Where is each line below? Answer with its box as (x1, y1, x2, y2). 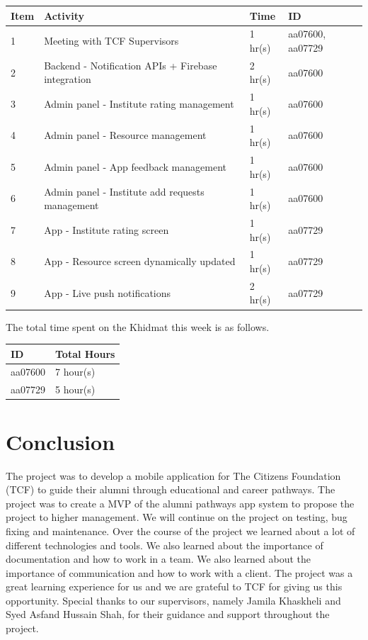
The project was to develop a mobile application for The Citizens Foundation (6, 468, 341, 483)
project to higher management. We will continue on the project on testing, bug (6, 510, 347, 524)
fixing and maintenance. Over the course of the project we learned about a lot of (6, 523, 355, 538)
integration (44, 72, 91, 86)
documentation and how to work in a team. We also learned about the (6, 551, 311, 566)
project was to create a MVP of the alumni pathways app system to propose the (6, 495, 355, 510)
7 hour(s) (55, 364, 96, 379)
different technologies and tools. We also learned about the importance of (6, 537, 323, 552)
